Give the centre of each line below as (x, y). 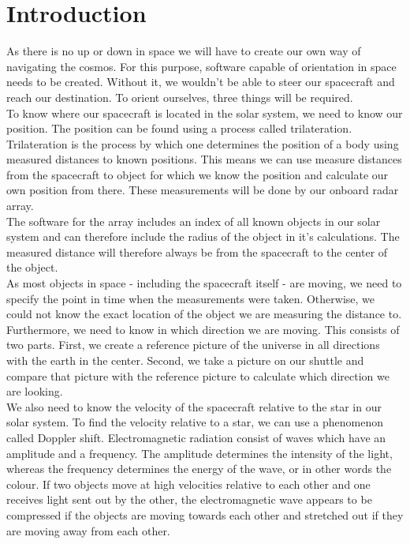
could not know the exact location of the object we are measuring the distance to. (204, 314)
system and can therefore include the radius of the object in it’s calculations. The (203, 236)
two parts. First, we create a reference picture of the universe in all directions (193, 345)
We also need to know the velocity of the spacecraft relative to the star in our (194, 406)
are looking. (35, 391)
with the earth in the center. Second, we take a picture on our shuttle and (185, 360)
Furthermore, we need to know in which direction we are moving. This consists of (203, 329)
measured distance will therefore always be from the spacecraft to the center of (197, 251)
